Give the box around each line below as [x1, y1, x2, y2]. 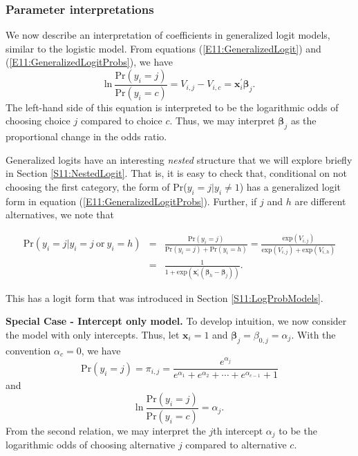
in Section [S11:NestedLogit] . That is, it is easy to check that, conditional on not [6, 166, 348, 180]
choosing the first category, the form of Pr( [6, 180, 187, 194]
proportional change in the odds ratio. [6, 129, 167, 144]
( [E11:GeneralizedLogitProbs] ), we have [6, 55, 173, 69]
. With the [291, 327, 336, 341]
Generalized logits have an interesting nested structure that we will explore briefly [6, 152, 352, 167]
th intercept [213, 423, 263, 437]
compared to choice [80, 113, 162, 128]
